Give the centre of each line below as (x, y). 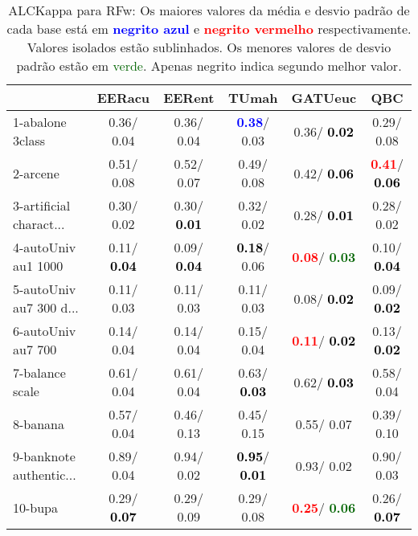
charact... (39, 224)
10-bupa (36, 507)
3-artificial (42, 205)
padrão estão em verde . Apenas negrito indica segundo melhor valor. (209, 65)
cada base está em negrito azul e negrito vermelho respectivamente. (209, 29)
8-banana (39, 423)
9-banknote (44, 456)
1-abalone (40, 122)
